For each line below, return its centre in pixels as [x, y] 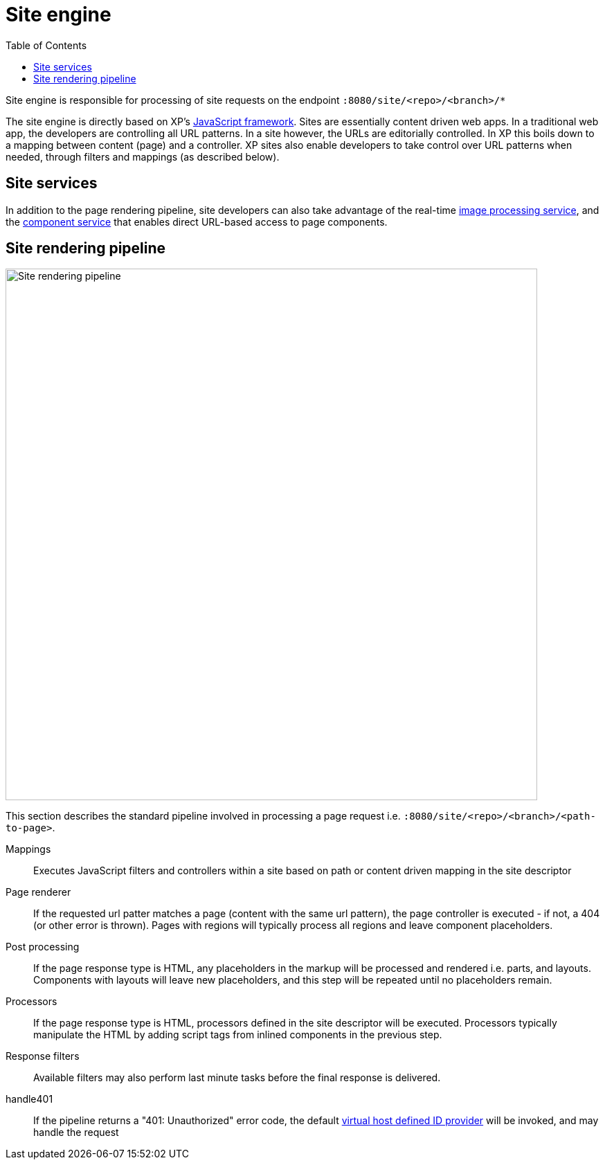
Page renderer [38, 892]
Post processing [43, 947]
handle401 [29, 1099]
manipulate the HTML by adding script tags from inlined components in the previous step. [238, 1035]
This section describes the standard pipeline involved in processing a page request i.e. [203, 816]
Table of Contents [46, 45]
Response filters [43, 1056]
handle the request [76, 1132]
